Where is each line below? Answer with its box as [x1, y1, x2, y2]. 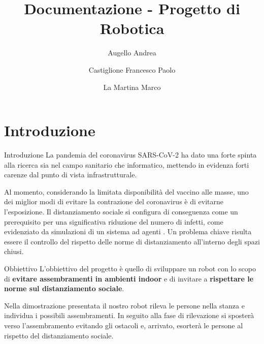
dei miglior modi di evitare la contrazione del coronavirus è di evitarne [4, 196, 223, 207]
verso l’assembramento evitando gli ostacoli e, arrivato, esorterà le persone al [4, 320, 243, 330]
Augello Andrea [108, 47, 156, 58]
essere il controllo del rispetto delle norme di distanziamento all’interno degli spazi [4, 236, 260, 246]
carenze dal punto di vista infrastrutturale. [4, 169, 137, 180]
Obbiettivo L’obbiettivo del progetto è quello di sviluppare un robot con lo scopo [4, 263, 256, 273]
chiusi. [4, 246, 24, 257]
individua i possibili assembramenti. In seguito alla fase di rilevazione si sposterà [4, 310, 254, 321]
